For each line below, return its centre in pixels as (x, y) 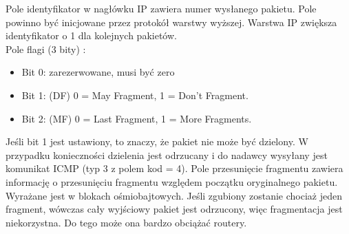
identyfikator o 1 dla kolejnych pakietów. (91, 35)
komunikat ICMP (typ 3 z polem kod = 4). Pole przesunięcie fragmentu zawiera (174, 168)
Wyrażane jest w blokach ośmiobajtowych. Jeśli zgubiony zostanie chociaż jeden (174, 195)
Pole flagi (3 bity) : (46, 49)
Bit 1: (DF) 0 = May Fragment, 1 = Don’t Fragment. (135, 95)
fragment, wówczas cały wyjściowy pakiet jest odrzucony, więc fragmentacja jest (174, 209)
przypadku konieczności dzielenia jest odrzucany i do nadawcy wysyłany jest (167, 155)
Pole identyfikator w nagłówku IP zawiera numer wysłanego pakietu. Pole (161, 8)
